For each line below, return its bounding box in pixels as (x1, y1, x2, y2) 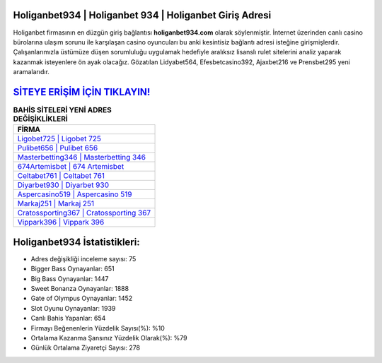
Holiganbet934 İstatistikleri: (13, 236, 141, 248)
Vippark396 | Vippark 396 (17, 218, 105, 227)
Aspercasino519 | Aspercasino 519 (17, 189, 132, 199)
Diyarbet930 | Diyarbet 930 (17, 180, 110, 190)
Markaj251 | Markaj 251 (17, 198, 95, 208)
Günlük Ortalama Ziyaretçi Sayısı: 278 (30, 343, 141, 352)
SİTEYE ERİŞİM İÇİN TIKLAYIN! (13, 85, 151, 98)
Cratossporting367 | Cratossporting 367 (17, 208, 151, 218)
